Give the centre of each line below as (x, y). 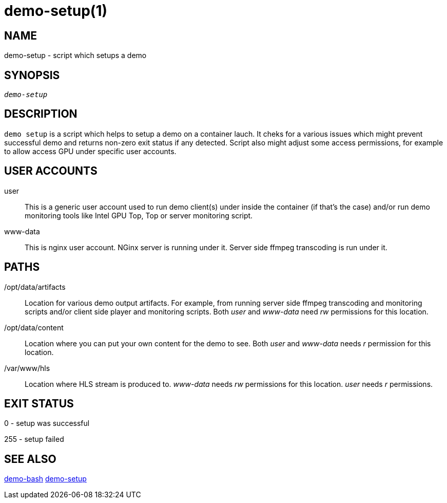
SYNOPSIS (32, 75)
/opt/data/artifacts (35, 287)
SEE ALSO (30, 459)
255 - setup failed (34, 439)
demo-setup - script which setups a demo (75, 55)
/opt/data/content (34, 327)
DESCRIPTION (41, 114)
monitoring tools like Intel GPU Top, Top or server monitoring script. (139, 215)
